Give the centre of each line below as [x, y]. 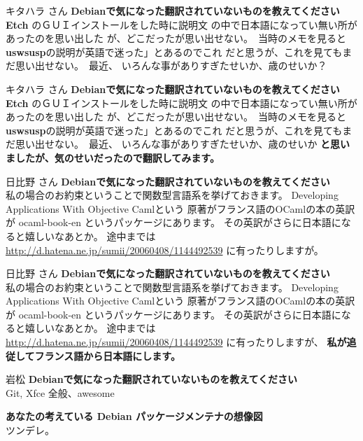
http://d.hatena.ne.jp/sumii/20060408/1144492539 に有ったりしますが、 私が [176, 342]
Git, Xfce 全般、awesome [60, 392]
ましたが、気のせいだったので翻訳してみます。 [113, 157]
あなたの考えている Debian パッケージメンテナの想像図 [134, 416]
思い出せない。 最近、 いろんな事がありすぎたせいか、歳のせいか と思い [183, 144]
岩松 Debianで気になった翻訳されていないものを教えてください [152, 379]
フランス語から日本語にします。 [107, 355]
